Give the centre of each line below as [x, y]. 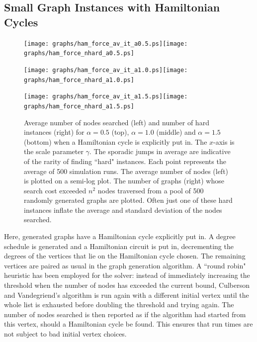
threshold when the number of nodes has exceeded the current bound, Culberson [127, 285]
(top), [120, 132]
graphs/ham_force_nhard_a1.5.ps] [79, 106]
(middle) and [176, 132]
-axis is [224, 141]
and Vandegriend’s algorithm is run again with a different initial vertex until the [127, 295]
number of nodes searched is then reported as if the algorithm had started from [125, 314]
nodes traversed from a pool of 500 [151, 190]
